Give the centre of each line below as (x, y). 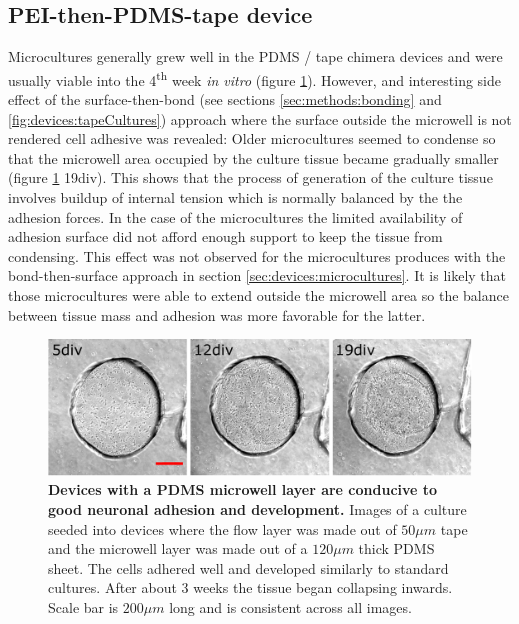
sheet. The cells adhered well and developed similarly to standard (248, 567)
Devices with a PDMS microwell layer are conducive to (243, 489)
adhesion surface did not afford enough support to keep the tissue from (225, 236)
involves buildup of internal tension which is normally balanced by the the (235, 197)
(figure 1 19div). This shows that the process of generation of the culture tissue (250, 177)
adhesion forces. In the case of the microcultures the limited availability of (235, 216)
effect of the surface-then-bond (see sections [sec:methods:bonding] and (225, 99)
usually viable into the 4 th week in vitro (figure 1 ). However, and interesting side (255, 78)
